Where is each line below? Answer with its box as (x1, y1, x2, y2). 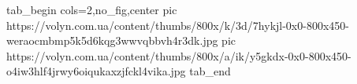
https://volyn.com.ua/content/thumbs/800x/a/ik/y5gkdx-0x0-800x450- (6, 47, 351, 64)
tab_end (189, 63, 231, 79)
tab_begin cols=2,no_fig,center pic (6, 2, 177, 17)
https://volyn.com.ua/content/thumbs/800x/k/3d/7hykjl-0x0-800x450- (6, 16, 349, 33)
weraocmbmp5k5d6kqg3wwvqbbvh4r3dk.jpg (6, 32, 218, 49)
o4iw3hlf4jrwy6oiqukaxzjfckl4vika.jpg (6, 63, 186, 79)
